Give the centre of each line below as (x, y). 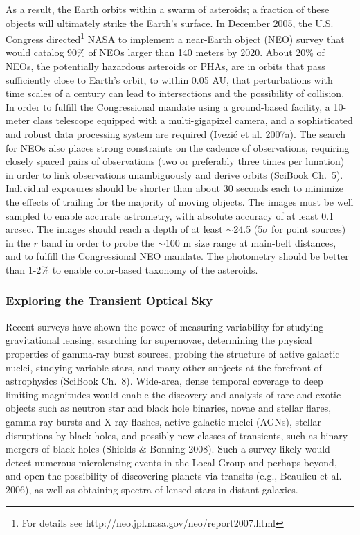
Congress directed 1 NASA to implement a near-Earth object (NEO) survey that (175, 38)
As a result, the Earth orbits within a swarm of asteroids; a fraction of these (168, 9)
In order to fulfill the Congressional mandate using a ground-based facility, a (168, 106)
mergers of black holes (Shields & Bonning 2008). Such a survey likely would (168, 449)
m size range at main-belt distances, (260, 242)
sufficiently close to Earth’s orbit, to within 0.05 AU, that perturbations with (169, 79)
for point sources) (308, 229)
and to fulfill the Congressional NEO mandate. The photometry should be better (177, 256)
